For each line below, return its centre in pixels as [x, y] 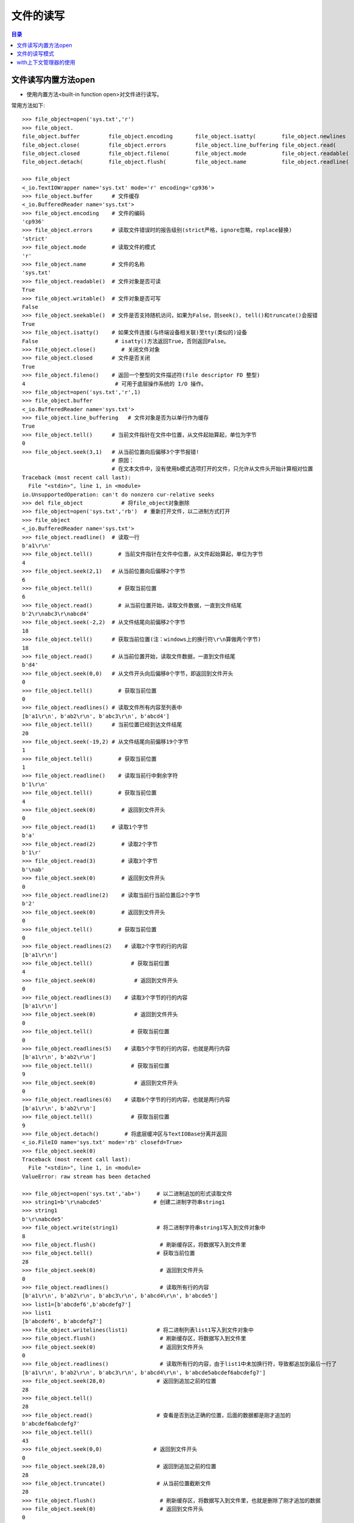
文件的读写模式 [35, 54]
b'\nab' [33, 869]
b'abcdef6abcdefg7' [51, 1424]
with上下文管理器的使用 [46, 62]
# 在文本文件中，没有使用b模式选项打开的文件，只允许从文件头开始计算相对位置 [212, 469]
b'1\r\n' [35, 784]
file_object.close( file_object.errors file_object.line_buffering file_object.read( [179, 145]
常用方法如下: [28, 105]
